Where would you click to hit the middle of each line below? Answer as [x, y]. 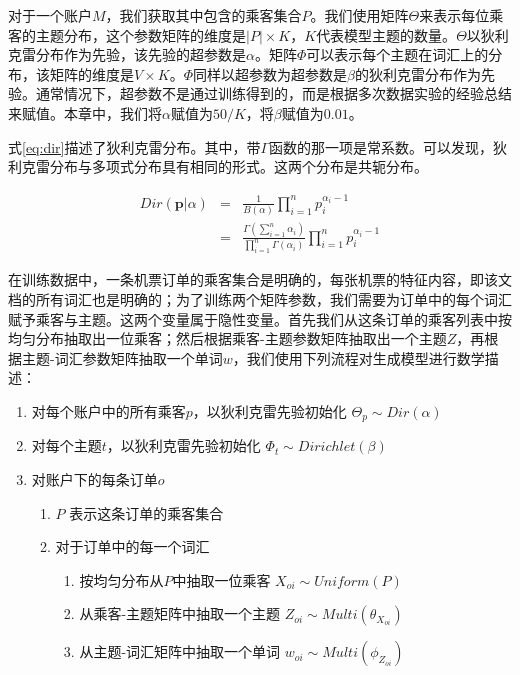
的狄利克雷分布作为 [417, 73]
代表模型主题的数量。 [386, 34]
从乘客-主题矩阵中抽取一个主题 [180, 613]
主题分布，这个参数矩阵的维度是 [140, 34]
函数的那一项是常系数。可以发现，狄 [388, 146]
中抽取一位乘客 [221, 579]
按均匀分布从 [121, 579]
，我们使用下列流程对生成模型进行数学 [358, 357]
